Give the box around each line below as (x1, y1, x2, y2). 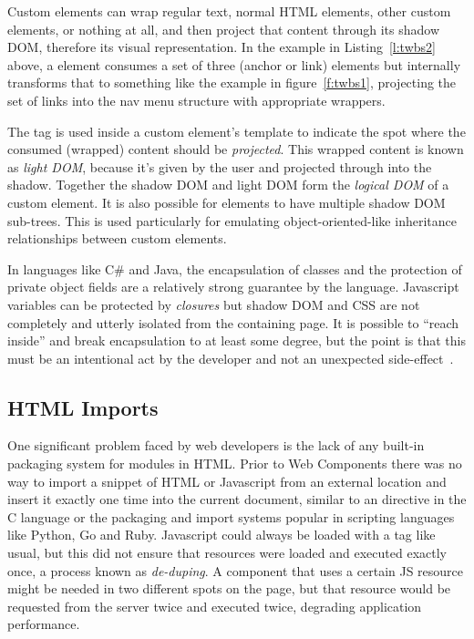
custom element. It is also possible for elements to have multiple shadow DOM (7, 192, 446, 211)
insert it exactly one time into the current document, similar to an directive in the (7, 490, 467, 509)
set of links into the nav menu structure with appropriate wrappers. (7, 90, 386, 109)
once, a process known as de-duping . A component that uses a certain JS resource (7, 561, 464, 580)
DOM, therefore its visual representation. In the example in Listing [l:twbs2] (7, 37, 436, 57)
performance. (7, 614, 80, 634)
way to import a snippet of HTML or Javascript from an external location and (7, 471, 447, 490)
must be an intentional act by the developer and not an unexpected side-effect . (7, 348, 454, 367)
